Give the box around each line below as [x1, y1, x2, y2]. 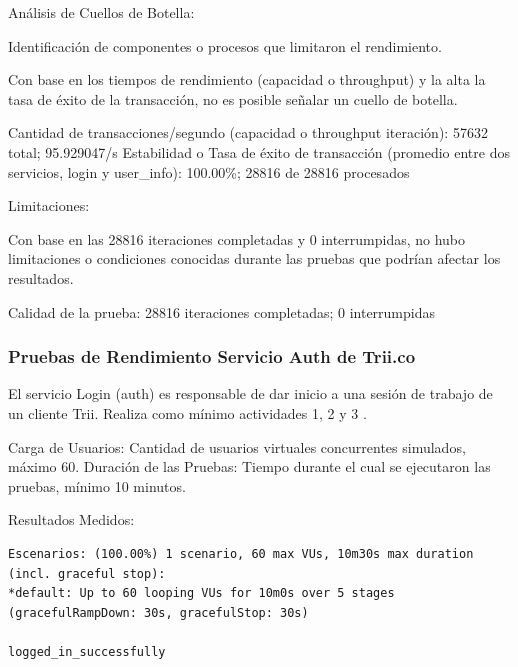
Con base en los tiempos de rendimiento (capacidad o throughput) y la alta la [8, 69, 486, 90]
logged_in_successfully [8, 644, 166, 659]
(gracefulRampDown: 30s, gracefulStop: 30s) [8, 605, 309, 620]
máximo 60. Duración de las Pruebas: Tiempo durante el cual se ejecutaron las [8, 456, 491, 477]
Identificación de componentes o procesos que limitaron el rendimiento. [8, 35, 442, 56]
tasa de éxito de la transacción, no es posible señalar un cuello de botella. [8, 88, 458, 109]
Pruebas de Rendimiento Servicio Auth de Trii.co [8, 344, 416, 369]
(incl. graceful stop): [8, 566, 166, 581]
